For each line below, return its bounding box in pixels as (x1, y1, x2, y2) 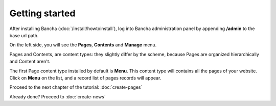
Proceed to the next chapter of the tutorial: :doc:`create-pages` (9, 84, 143, 90)
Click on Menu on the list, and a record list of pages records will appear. (9, 74, 162, 81)
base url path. (9, 32, 39, 38)
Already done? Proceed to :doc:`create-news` (9, 93, 106, 99)
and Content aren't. (9, 59, 51, 65)
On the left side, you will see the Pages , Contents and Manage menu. (9, 42, 157, 48)
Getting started (9, 8, 76, 19)
